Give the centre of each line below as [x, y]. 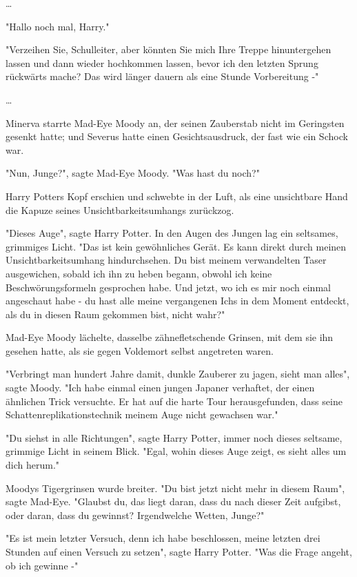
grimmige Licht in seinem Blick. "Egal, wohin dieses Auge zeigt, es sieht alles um [176, 451]
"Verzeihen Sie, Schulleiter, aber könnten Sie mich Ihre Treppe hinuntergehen [169, 49]
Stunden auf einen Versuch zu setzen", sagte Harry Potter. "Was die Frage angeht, [179, 551]
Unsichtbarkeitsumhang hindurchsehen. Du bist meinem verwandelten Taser [166, 260]
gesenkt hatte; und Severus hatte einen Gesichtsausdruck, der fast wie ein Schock [177, 136]
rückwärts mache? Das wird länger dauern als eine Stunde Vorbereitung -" [162, 76]
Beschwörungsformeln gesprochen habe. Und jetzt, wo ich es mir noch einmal [168, 287]
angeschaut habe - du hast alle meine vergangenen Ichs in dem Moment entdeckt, [177, 301]
